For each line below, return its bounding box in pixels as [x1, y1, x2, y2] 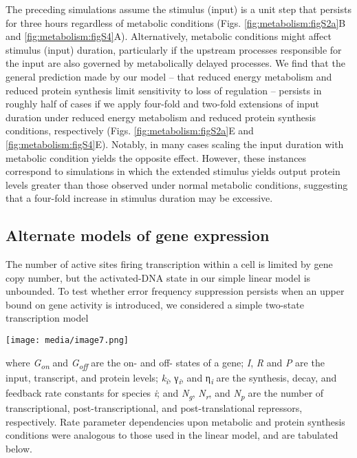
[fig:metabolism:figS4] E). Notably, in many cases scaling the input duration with [6, 136, 344, 151]
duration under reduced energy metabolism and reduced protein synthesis [6, 110, 316, 124]
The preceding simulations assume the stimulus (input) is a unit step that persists [6, 2, 351, 16]
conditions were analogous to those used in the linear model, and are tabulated [6, 428, 338, 442]
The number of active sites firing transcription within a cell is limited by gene [6, 257, 333, 271]
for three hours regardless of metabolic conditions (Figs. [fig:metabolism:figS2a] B [6, 15, 346, 30]
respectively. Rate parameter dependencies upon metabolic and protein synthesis [6, 414, 345, 428]
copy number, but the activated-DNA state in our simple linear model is [6, 270, 311, 284]
